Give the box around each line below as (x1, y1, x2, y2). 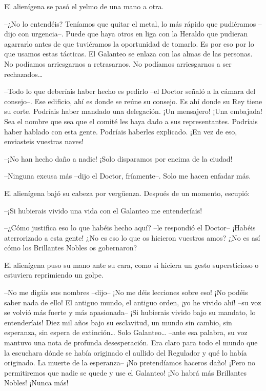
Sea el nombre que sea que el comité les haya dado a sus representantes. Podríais (4, 115, 258, 126)
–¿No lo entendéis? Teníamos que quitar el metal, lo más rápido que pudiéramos (4, 18, 256, 29)
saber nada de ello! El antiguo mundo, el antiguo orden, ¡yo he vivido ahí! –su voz (4, 297, 261, 307)
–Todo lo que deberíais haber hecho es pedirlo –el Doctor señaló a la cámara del (4, 86, 256, 96)
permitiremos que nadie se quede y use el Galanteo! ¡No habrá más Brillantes (4, 367, 247, 378)
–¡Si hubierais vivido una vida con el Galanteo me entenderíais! (4, 205, 202, 216)
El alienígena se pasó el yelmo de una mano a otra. (4, 1, 164, 11)
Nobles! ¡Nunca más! (4, 377, 69, 388)
